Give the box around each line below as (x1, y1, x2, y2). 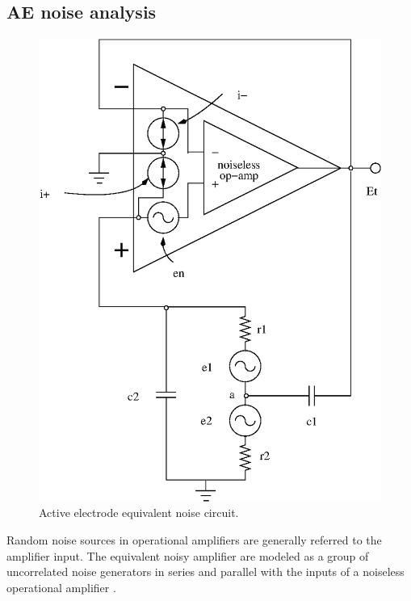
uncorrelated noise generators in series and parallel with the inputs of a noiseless (6, 563, 405, 580)
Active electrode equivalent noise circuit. (39, 504, 239, 521)
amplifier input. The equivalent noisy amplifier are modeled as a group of (6, 547, 369, 564)
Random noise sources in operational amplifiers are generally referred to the (6, 531, 382, 548)
